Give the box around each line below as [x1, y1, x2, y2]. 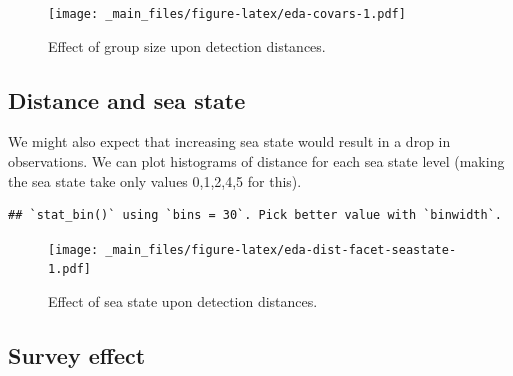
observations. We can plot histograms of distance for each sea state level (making [8, 151, 505, 172]
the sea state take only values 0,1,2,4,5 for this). [8, 170, 302, 191]
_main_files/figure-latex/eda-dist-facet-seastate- [105, 242, 457, 257]
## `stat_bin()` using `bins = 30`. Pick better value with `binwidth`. [8, 208, 502, 223]
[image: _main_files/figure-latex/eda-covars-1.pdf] [48, 7, 406, 21]
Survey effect [8, 340, 146, 371]
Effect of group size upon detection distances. [48, 35, 326, 56]
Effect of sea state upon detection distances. [48, 291, 318, 312]
